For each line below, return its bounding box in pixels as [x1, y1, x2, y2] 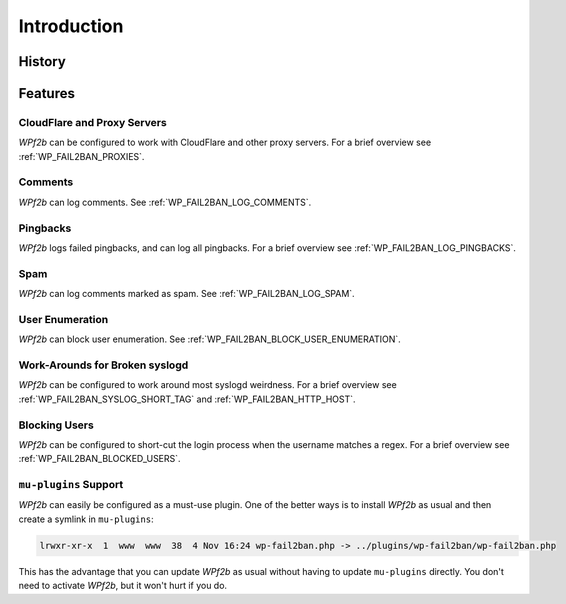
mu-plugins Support [18, 478, 124, 492]
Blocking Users [18, 418, 94, 432]
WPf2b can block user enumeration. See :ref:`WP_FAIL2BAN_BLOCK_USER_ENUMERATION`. [18, 333, 402, 345]
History [18, 53, 67, 70]
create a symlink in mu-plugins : [18, 513, 154, 525]
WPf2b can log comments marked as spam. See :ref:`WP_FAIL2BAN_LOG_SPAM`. [18, 288, 355, 300]
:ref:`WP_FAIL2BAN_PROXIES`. [18, 150, 145, 162]
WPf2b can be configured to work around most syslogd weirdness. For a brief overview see [18, 379, 397, 391]
